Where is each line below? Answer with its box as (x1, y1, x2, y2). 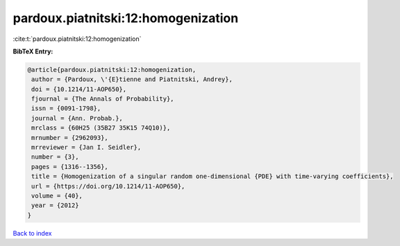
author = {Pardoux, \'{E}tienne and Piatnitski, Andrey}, (31, 76, 233, 83)
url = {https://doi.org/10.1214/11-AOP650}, (31, 182, 185, 190)
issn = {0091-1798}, (31, 105, 101, 112)
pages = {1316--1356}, (31, 163, 109, 170)
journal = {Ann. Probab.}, (31, 114, 123, 122)
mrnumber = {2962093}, (31, 134, 109, 141)
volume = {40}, (31, 192, 83, 200)
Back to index (12, 229, 52, 237)
